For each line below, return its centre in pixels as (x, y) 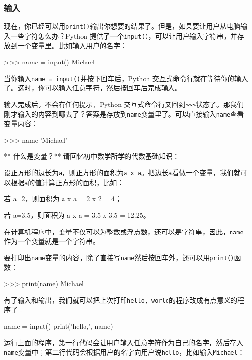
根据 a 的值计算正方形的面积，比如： (67, 182)
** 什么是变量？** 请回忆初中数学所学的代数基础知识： (92, 156)
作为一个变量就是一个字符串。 (52, 241)
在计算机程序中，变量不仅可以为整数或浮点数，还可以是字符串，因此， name (124, 231)
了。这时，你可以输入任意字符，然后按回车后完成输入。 (93, 88)
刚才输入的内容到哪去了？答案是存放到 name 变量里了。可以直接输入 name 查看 (124, 114)
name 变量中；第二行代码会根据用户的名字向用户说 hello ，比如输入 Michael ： (124, 352)
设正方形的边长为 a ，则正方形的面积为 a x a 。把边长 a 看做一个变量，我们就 (122, 173)
